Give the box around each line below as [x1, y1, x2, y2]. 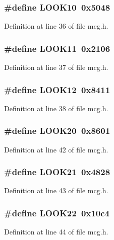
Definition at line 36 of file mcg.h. [4, 21, 108, 31]
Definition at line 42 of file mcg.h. [4, 144, 108, 154]
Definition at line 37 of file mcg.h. [4, 62, 108, 72]
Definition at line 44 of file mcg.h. [4, 226, 108, 237]
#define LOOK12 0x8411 [4, 83, 110, 96]
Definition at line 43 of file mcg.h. [4, 185, 108, 196]
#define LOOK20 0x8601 [4, 124, 110, 137]
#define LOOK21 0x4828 [4, 166, 110, 178]
